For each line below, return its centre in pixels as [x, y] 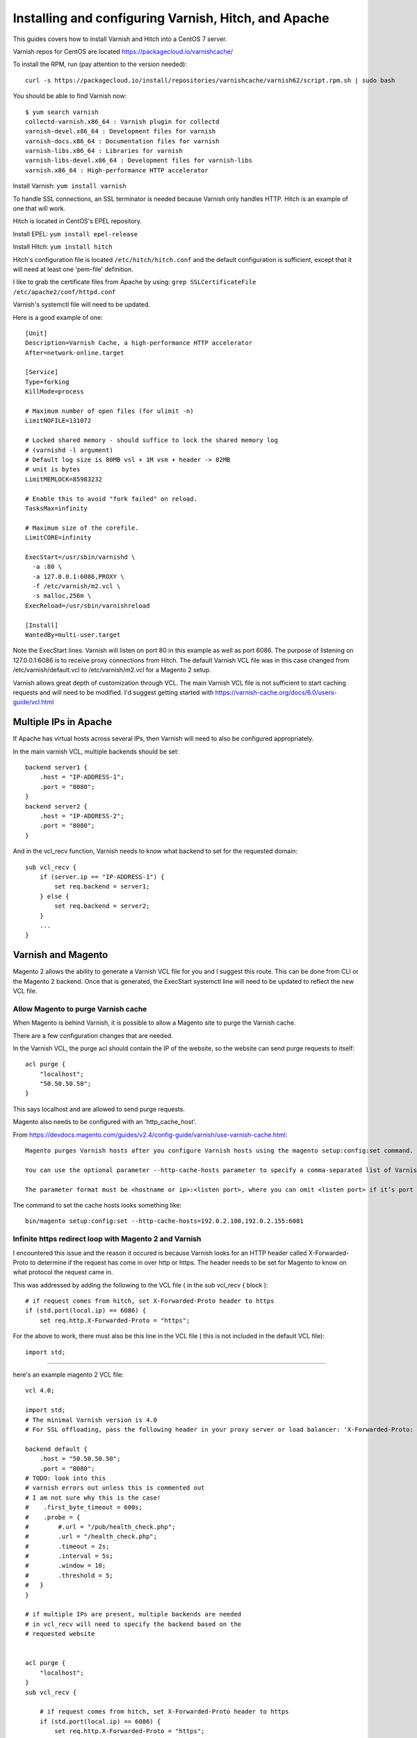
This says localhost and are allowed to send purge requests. [99, 1109]
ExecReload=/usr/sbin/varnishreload [88, 606]
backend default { [57, 1449]
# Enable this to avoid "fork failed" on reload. [112, 498]
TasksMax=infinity [57, 508]
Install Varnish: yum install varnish [69, 186]
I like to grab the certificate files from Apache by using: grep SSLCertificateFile [134, 282]
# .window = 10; [66, 1566]
